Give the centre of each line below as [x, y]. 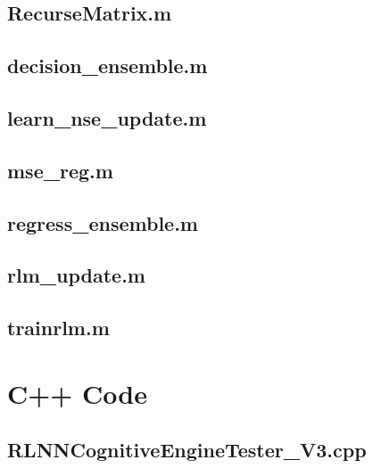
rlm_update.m [76, 275]
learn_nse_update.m [107, 117]
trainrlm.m [58, 328]
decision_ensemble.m [108, 66]
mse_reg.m [60, 170]
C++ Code [77, 393]
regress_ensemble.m [103, 222]
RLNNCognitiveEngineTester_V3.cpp [187, 450]
